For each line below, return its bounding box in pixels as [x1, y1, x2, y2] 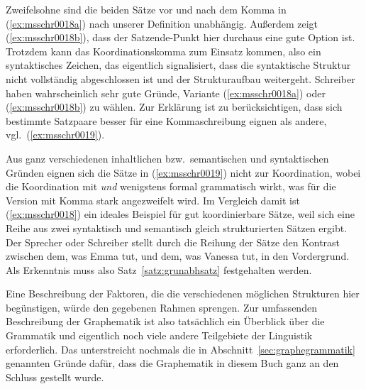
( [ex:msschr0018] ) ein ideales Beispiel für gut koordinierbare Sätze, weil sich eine [6, 207, 355, 221]
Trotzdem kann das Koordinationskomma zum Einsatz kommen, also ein [6, 43, 321, 58]
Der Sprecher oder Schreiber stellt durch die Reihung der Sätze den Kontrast [6, 234, 340, 249]
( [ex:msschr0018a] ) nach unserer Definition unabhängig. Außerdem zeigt [6, 16, 318, 31]
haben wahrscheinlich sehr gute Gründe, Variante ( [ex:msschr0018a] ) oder [6, 85, 326, 100]
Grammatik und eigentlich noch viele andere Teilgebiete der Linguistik [6, 328, 313, 343]
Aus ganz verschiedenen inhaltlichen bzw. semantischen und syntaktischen [6, 150, 329, 165]
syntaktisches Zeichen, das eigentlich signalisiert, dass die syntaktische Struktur [6, 57, 351, 72]
